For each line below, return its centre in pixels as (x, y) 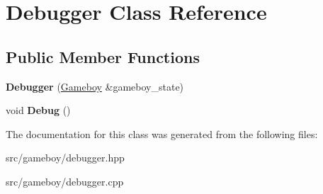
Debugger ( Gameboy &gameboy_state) (95, 86)
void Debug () (38, 110)
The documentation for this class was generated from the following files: (162, 133)
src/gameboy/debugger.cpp (65, 181)
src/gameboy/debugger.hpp (65, 158)
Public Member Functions (103, 56)
